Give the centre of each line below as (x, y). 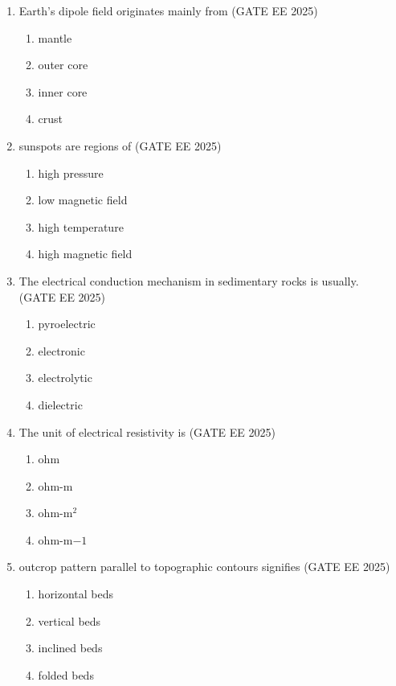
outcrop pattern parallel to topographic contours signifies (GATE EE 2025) (204, 567)
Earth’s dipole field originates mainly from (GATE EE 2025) (168, 10)
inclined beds (70, 648)
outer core (63, 65)
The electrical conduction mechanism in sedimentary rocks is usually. (189, 280)
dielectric (60, 404)
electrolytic (65, 378)
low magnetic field (83, 200)
